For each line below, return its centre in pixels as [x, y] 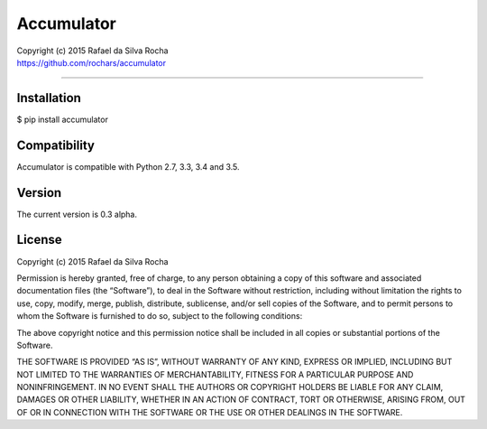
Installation [49, 98]
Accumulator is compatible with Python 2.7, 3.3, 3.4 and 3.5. [128, 166]
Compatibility [55, 145]
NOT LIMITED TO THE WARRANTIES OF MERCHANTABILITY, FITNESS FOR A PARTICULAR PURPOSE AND [215, 374]
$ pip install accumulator [62, 119]
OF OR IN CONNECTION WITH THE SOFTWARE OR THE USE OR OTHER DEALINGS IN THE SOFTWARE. [210, 412]
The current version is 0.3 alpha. [77, 214]
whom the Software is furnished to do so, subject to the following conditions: [160, 316]
